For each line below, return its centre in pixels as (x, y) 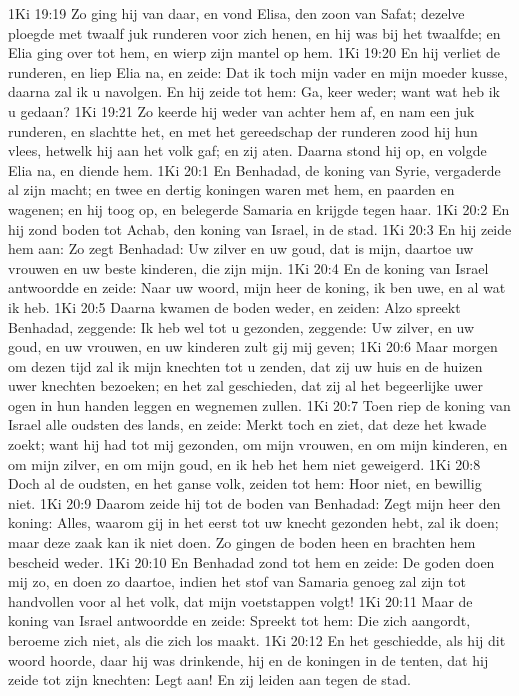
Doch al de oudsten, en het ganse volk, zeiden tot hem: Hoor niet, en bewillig (245, 483)
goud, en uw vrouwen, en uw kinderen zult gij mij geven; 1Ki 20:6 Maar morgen (253, 346)
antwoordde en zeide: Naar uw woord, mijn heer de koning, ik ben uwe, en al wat (257, 287)
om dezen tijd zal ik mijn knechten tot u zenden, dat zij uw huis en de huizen (245, 365)
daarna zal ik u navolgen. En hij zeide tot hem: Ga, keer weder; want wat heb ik (254, 91)
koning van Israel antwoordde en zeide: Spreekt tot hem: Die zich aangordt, (239, 620)
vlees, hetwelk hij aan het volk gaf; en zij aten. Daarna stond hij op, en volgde (247, 150)
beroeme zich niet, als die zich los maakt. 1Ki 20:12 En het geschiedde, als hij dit (257, 640)
